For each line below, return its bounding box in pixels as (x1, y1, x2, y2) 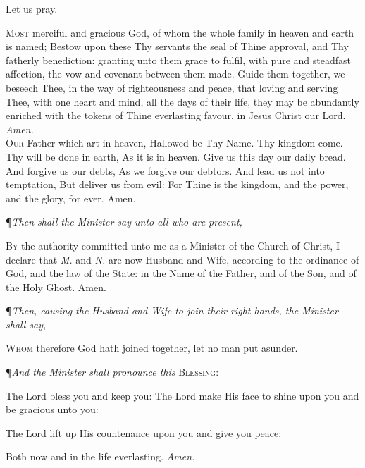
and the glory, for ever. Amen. (6, 190, 136, 205)
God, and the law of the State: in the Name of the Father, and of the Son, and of (6, 266, 357, 281)
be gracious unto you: (6, 402, 99, 417)
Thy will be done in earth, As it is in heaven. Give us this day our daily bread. (6, 149, 346, 164)
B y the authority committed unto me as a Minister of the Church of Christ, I (6, 238, 340, 252)
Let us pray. (6, 1, 58, 16)
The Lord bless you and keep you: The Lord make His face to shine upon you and (6, 388, 359, 402)
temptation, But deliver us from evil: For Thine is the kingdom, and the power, (6, 177, 349, 192)
